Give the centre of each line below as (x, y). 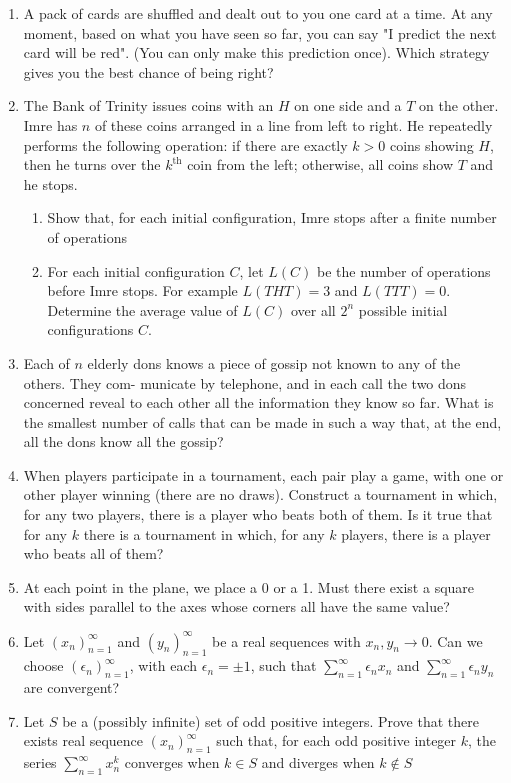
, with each (163, 665)
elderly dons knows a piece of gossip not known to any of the (274, 362)
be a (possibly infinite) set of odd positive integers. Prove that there (270, 720)
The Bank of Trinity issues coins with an (148, 105)
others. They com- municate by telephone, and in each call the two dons (245, 382)
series (40, 762)
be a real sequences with (286, 640)
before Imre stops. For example (142, 290)
